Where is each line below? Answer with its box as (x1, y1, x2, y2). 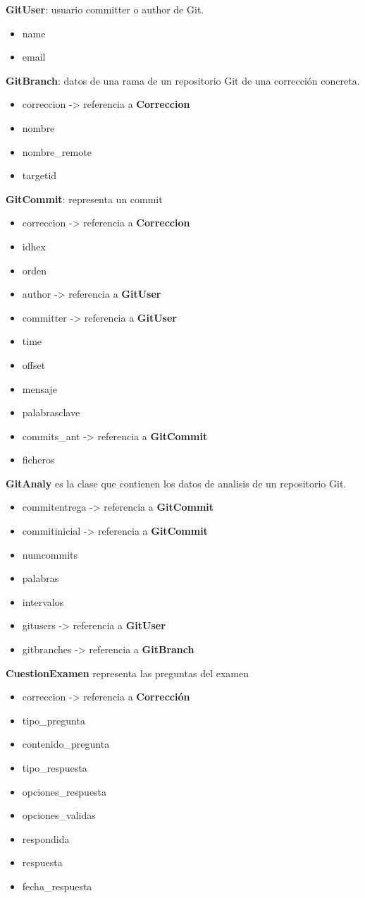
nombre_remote (22, 144, 92, 159)
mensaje (22, 381, 57, 396)
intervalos (22, 594, 64, 609)
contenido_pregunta (22, 736, 110, 751)
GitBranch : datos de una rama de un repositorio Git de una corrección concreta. (6, 73, 360, 87)
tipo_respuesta (22, 760, 87, 775)
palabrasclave (22, 405, 80, 420)
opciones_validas (22, 808, 96, 823)
